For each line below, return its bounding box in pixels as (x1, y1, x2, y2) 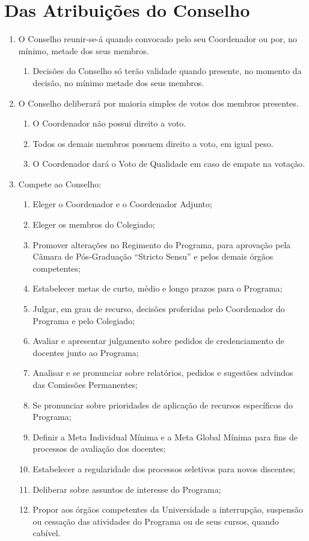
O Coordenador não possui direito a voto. (32, 117, 186, 130)
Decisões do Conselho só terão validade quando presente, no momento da (32, 64, 302, 77)
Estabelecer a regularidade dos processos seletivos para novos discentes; (32, 462, 296, 475)
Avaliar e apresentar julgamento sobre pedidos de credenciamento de (32, 334, 285, 347)
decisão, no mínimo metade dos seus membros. (32, 76, 204, 89)
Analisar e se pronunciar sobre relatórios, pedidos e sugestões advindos (32, 366, 293, 379)
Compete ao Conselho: (18, 177, 102, 190)
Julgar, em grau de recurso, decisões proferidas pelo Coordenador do (32, 302, 285, 315)
